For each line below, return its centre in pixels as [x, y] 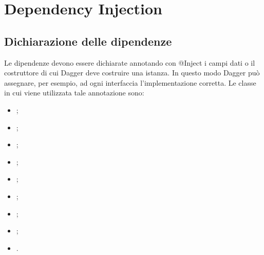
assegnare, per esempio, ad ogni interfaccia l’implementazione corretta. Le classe [130, 82]
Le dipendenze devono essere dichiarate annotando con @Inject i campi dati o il [130, 62]
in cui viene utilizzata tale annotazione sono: [74, 93]
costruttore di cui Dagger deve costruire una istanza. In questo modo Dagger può [132, 73]
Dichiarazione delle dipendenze [88, 41]
